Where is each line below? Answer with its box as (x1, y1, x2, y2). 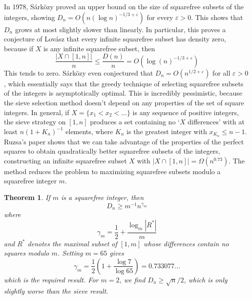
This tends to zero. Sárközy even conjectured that (4, 67, 153, 78)
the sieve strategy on (4, 117, 66, 127)
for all (212, 67, 231, 78)
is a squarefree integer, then (61, 192, 144, 202)
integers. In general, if (4, 107, 69, 117)
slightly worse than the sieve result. (4, 285, 108, 296)
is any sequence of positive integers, (132, 107, 239, 117)
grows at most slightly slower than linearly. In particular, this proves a (15, 24, 226, 34)
